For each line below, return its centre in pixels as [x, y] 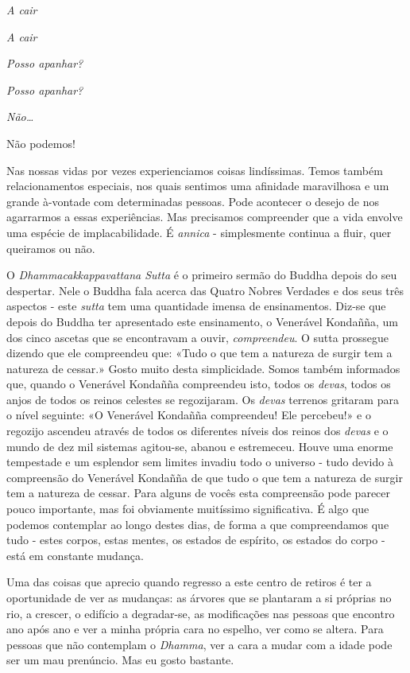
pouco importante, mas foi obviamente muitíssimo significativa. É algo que [188, 509]
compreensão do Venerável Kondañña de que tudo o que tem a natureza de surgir [205, 477]
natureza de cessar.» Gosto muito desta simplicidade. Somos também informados [203, 368]
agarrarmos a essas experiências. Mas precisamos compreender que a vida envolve [205, 217]
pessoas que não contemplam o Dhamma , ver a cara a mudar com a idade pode [199, 644]
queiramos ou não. [51, 248]
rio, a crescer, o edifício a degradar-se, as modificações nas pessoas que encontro [201, 613]
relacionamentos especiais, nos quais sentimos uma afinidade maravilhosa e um [198, 186]
